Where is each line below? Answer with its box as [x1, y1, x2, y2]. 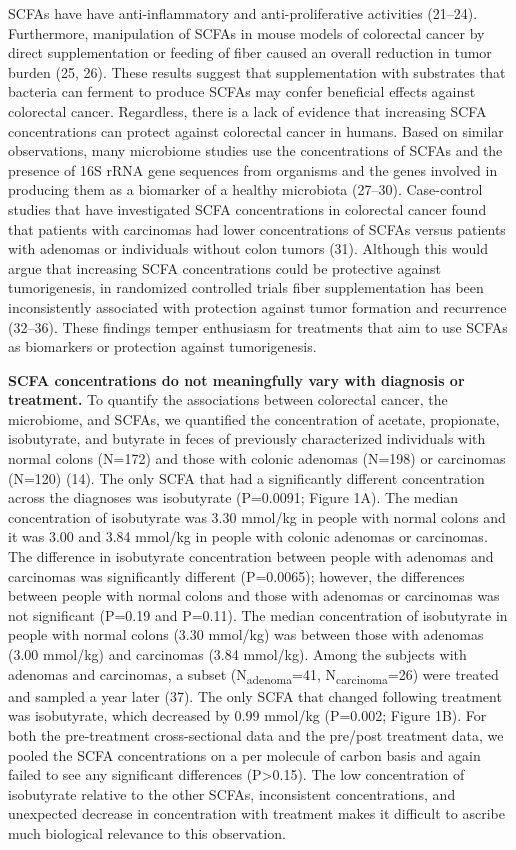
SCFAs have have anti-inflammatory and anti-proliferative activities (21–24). [8, 3, 478, 23]
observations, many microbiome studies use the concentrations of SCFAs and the [8, 140, 503, 161]
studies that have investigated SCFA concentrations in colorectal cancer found [8, 198, 487, 219]
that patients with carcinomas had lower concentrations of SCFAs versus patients [8, 218, 506, 239]
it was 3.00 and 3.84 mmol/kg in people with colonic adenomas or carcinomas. [8, 526, 488, 547]
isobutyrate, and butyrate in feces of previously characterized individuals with [8, 428, 486, 449]
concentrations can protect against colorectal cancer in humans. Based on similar [8, 120, 504, 141]
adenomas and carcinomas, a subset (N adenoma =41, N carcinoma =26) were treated [8, 663, 499, 687]
